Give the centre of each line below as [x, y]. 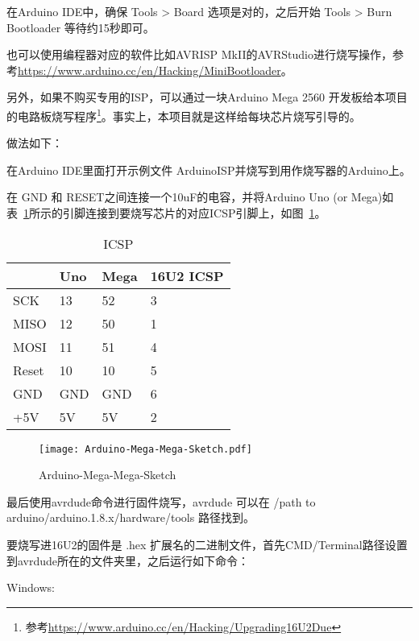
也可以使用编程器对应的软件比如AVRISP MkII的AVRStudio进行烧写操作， [199, 54]
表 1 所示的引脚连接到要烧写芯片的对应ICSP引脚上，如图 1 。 [166, 213]
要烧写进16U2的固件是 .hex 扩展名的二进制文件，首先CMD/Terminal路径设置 [207, 545]
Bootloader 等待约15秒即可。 [81, 27]
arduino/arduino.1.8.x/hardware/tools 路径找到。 [131, 517]
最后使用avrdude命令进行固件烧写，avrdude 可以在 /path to [161, 501]
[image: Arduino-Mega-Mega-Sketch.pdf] [145, 449]
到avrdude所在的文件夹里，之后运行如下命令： [128, 560]
